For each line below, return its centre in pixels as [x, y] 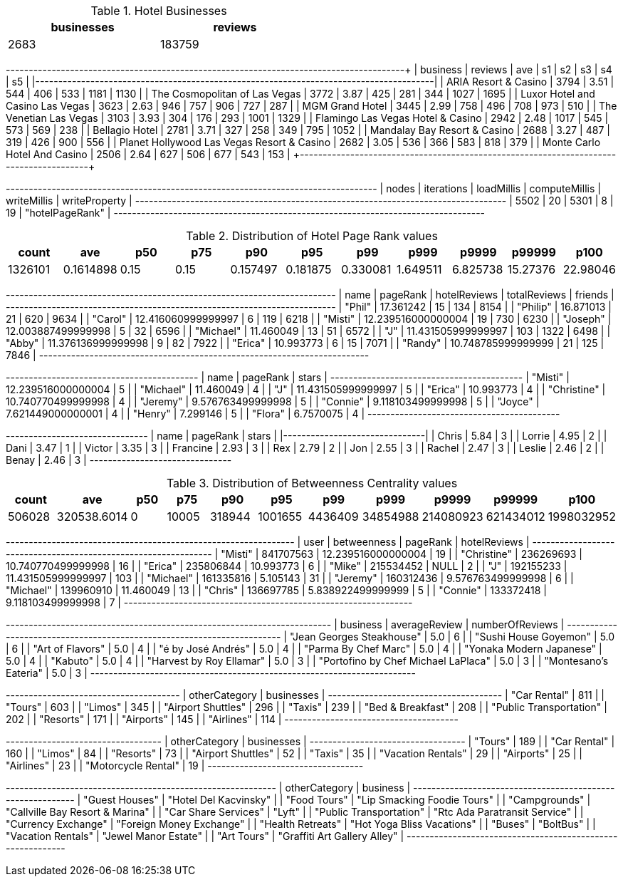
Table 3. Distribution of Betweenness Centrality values [312, 483]
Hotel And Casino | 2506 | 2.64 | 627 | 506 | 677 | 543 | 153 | [148, 154]
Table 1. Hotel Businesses [159, 11]
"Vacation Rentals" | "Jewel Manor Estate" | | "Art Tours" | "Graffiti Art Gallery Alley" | [205, 836]
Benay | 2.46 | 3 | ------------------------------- [119, 460]
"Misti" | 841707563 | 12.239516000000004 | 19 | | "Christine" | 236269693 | [402, 554]
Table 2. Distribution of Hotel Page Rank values [312, 236]
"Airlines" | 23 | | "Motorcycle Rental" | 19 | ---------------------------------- [185, 766]
